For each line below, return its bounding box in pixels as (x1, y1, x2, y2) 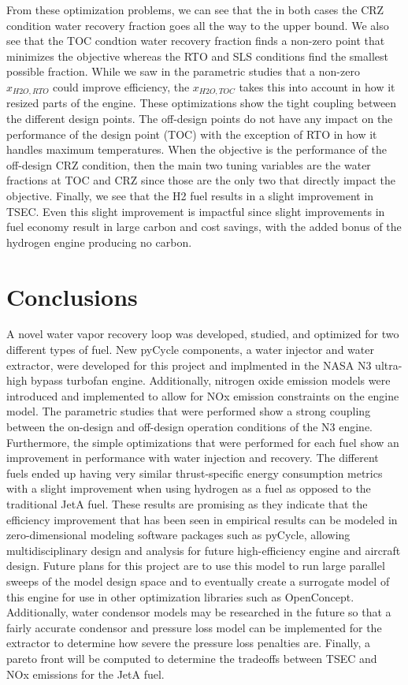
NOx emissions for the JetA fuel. (6, 665, 165, 682)
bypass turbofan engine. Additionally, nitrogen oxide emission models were (31, 372, 391, 389)
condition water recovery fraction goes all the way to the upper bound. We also (6, 17, 389, 33)
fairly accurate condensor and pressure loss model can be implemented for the (6, 619, 382, 635)
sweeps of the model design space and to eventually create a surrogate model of (6, 572, 390, 589)
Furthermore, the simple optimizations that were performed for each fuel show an (6, 434, 399, 450)
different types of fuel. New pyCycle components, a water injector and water (6, 341, 374, 358)
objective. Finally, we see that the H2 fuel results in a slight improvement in (6, 187, 374, 203)
